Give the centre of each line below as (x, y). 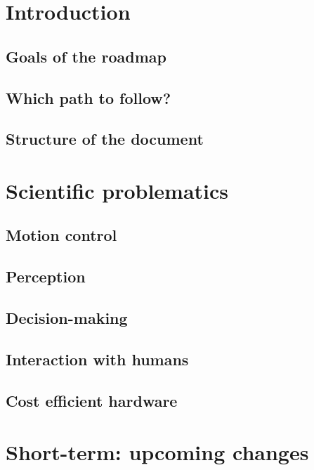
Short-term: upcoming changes (157, 452)
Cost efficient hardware (92, 400)
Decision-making (67, 318)
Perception (46, 276)
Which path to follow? (89, 97)
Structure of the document (105, 139)
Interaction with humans (97, 359)
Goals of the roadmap (86, 56)
